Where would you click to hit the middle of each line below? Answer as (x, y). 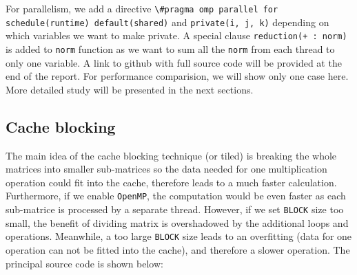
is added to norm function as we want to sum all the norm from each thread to (170, 48)
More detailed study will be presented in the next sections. (130, 89)
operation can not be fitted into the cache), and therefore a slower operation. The (178, 249)
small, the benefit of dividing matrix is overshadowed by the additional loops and (177, 222)
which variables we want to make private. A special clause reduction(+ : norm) (176, 35)
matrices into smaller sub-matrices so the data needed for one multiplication (166, 169)
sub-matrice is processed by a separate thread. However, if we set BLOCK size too (175, 209)
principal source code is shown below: (84, 263)
